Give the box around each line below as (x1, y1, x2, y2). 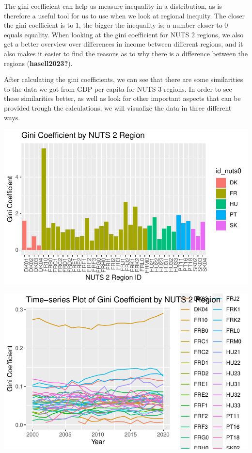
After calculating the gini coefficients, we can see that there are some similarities (4, 74, 243, 84)
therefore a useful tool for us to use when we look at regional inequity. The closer (4, 10, 245, 20)
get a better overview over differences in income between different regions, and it (4, 39, 243, 49)
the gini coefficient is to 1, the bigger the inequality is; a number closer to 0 (4, 20, 228, 30)
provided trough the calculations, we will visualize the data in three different (4, 102, 232, 113)
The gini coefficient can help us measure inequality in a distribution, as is (4, 1, 222, 11)
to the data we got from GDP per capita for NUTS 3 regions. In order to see (4, 83, 232, 94)
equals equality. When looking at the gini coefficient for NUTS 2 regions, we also (4, 29, 244, 39)
